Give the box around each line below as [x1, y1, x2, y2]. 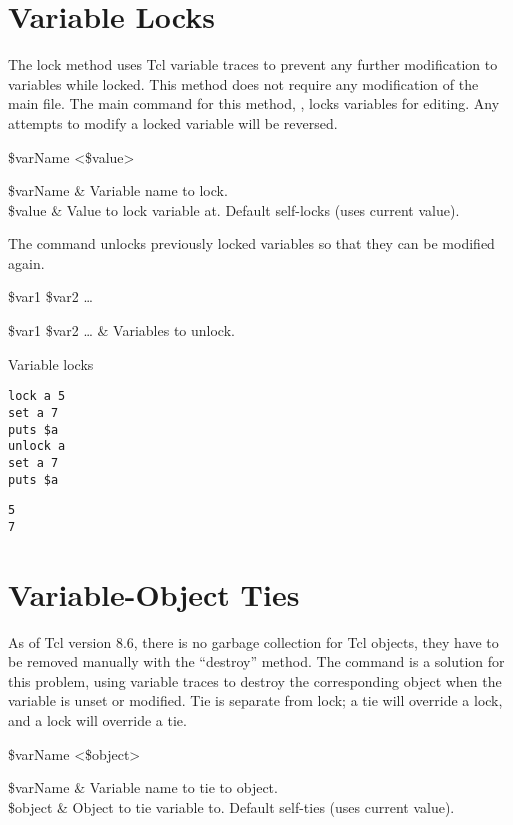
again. [8, 252, 45, 273]
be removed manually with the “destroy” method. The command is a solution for [8, 651, 505, 672]
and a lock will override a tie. [8, 710, 187, 730]
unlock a [8, 439, 66, 454]
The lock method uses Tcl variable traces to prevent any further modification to [8, 54, 498, 75]
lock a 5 [8, 389, 66, 404]
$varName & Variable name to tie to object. [8, 777, 278, 798]
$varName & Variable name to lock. [8, 180, 228, 201]
